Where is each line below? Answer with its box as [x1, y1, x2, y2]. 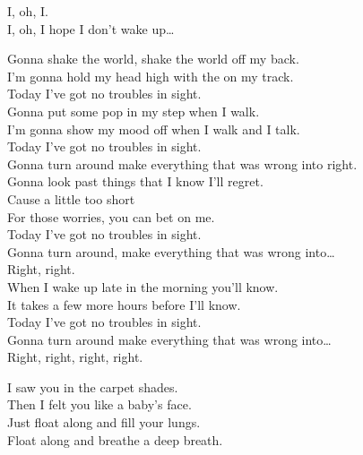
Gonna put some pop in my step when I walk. [7, 101, 260, 120]
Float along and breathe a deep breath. [7, 430, 223, 449]
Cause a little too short [7, 189, 135, 208]
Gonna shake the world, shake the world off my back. [7, 49, 299, 68]
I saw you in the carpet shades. [7, 377, 178, 396]
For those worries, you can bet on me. [7, 207, 215, 226]
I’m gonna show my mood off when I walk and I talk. [7, 119, 300, 138]
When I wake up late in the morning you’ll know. [7, 277, 279, 296]
